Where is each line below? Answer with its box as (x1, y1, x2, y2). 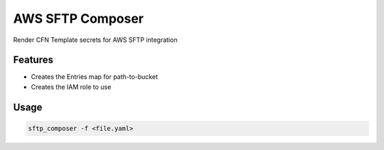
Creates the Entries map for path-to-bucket (31, 73, 158, 81)
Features (13, 54, 53, 66)
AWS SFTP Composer (13, 11, 144, 26)
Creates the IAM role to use (31, 82, 112, 91)
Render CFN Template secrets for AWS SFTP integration (13, 36, 178, 44)
